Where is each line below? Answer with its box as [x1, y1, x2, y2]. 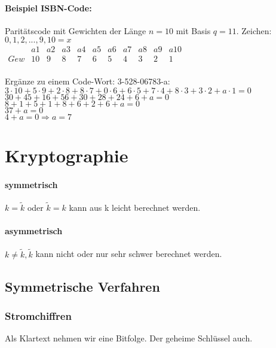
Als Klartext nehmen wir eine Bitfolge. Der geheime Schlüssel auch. [5, 332, 253, 344]
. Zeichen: [236, 24, 272, 37]
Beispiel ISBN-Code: [5, 1, 92, 14]
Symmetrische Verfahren [5, 277, 160, 295]
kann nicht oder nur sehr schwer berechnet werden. [35, 247, 222, 260]
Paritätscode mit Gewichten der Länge [5, 24, 146, 37]
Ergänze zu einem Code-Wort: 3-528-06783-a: [5, 75, 170, 87]
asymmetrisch [5, 225, 63, 237]
